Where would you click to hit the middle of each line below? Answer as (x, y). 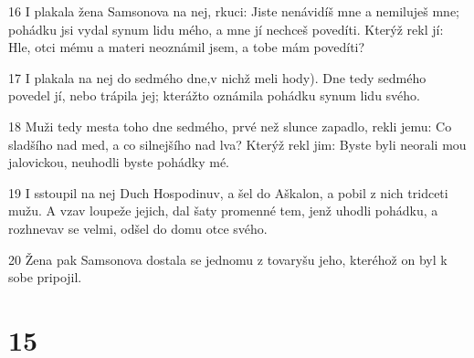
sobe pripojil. (45, 277)
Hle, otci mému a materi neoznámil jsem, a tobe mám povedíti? (187, 47)
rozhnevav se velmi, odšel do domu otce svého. (138, 228)
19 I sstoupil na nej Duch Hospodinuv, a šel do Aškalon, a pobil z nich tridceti (228, 192)
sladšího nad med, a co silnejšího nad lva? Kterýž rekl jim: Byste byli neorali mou (237, 144)
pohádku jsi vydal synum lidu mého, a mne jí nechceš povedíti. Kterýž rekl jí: (226, 29)
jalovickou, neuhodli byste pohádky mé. (119, 162)
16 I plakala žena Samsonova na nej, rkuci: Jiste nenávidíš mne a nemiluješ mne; (234, 11)
